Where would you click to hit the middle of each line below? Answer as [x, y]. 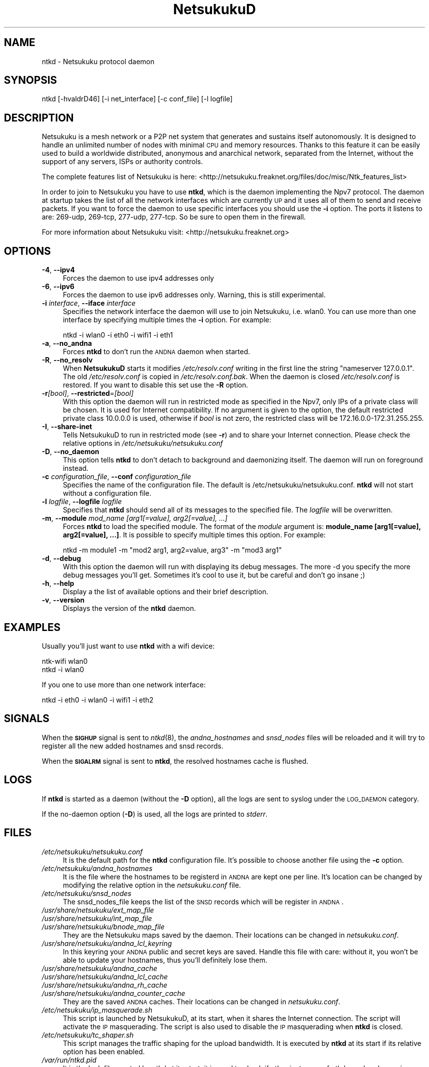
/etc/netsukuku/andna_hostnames [97, 868]
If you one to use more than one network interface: [124, 684]
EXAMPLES [32, 627]
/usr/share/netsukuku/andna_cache [99, 968]
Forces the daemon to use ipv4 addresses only [138, 278]
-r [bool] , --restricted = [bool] [88, 393]
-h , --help [58, 583]
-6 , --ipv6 [58, 287]
